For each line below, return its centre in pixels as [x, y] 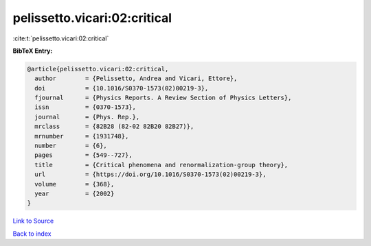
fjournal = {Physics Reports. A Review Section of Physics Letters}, [163, 98]
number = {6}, [71, 146]
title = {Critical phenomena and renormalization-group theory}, [161, 165]
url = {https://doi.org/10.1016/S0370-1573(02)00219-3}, [150, 174]
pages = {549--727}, [84, 155]
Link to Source [33, 221]
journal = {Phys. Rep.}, [87, 117]
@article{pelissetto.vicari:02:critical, [98, 69]
